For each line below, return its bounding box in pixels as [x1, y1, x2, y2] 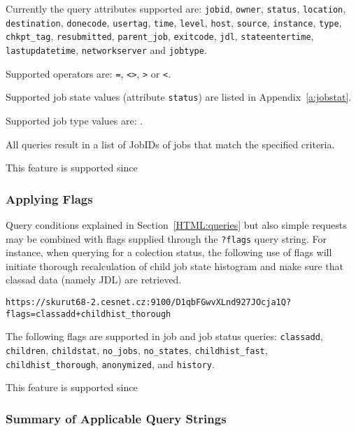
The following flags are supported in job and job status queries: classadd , [6, 329, 323, 344]
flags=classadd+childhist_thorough [6, 309, 171, 319]
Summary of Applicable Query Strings [6, 409, 227, 427]
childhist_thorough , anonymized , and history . [6, 356, 215, 371]
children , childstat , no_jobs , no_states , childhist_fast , [6, 342, 268, 357]
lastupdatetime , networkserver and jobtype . [6, 42, 207, 57]
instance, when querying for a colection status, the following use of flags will [6, 245, 332, 260]
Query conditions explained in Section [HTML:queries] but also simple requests [6, 217, 347, 232]
